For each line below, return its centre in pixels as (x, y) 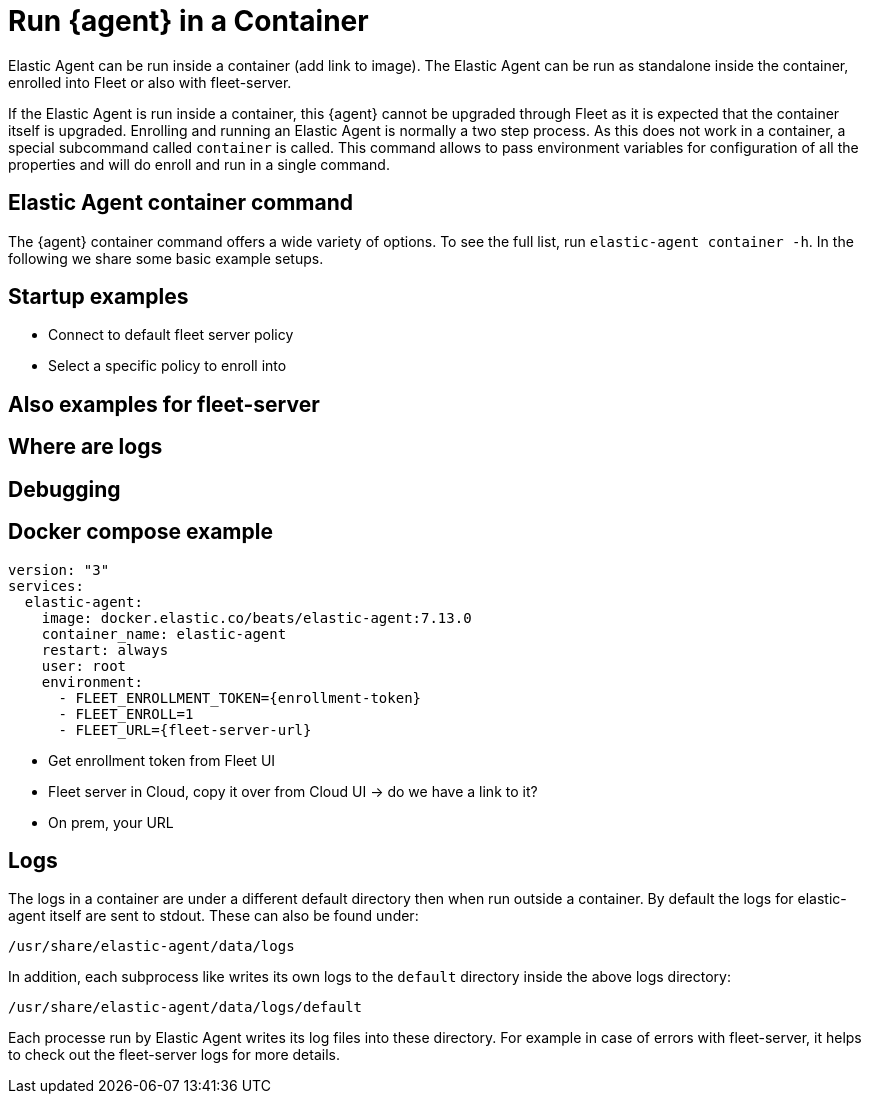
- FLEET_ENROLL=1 (126, 713)
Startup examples (98, 297)
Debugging (64, 489)
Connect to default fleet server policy (171, 335)
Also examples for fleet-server (164, 404)
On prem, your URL (111, 822)
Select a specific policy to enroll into (167, 366)
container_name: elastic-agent (164, 633)
